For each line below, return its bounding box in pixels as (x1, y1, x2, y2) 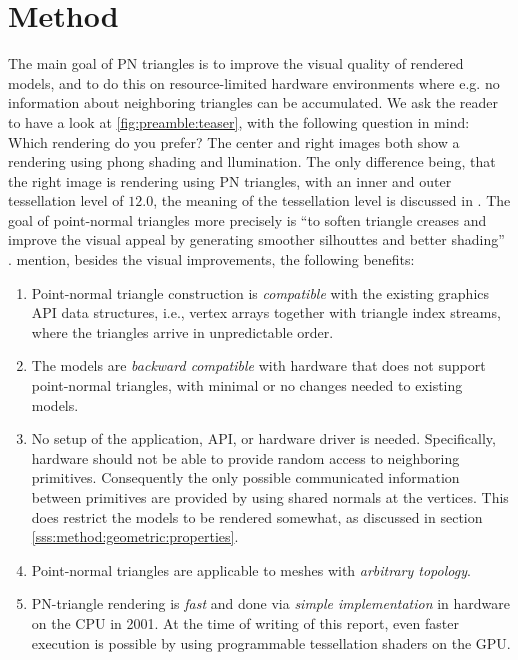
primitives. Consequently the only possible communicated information (31, 467, 460, 488)
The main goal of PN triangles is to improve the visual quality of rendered (8, 53, 464, 74)
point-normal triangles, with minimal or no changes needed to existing (31, 375, 463, 396)
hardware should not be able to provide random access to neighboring (31, 447, 460, 468)
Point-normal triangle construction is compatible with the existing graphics (31, 282, 490, 303)
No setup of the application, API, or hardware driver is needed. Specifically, (31, 428, 496, 449)
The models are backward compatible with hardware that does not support (31, 355, 486, 376)
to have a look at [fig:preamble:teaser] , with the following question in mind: (8, 111, 470, 132)
